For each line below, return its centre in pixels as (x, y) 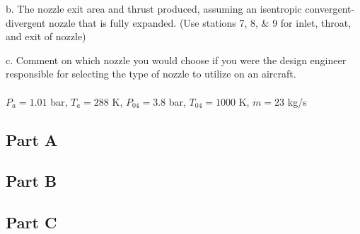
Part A (32, 139)
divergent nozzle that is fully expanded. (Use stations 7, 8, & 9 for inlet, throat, (179, 22)
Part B (31, 181)
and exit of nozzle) (46, 36)
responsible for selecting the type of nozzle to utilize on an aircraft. (151, 74)
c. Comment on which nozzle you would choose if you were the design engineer (176, 60)
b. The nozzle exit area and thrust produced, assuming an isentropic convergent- (180, 8)
